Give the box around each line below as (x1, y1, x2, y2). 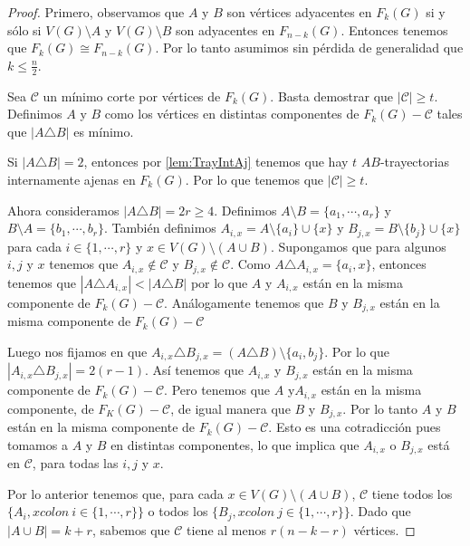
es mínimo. (73, 121, 134, 140)
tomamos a (7, 435, 68, 454)
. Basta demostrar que (270, 86, 394, 105)
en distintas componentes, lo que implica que (110, 435, 360, 454)
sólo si (7, 20, 42, 39)
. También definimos (104, 218, 216, 237)
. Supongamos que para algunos (270, 236, 446, 255)
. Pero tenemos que (164, 380, 271, 399)
